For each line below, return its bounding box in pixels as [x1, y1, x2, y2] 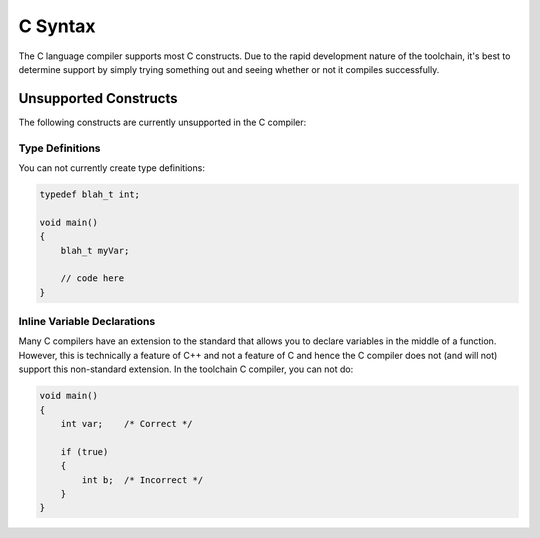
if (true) [60, 446, 109, 457]
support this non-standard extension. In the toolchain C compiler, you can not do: [18, 363, 354, 375]
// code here [60, 273, 125, 284]
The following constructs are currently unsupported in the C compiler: [18, 116, 307, 128]
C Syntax [18, 15, 96, 37]
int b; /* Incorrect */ [81, 474, 204, 485]
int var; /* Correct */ [60, 418, 194, 429]
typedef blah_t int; [39, 188, 140, 200]
